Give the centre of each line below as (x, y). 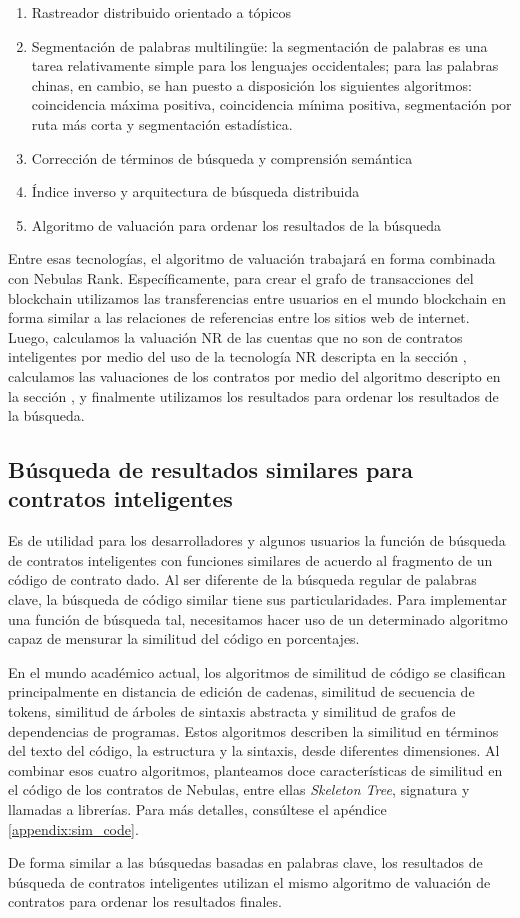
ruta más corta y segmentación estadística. (162, 123)
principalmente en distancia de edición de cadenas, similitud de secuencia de (241, 691)
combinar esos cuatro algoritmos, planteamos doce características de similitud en (255, 769)
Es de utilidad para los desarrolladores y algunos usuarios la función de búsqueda (257, 540)
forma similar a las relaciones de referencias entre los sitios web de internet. (239, 317)
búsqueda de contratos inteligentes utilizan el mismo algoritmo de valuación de (249, 881)
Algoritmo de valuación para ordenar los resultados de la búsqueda (236, 224)
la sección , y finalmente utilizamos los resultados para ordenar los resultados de (253, 395)
